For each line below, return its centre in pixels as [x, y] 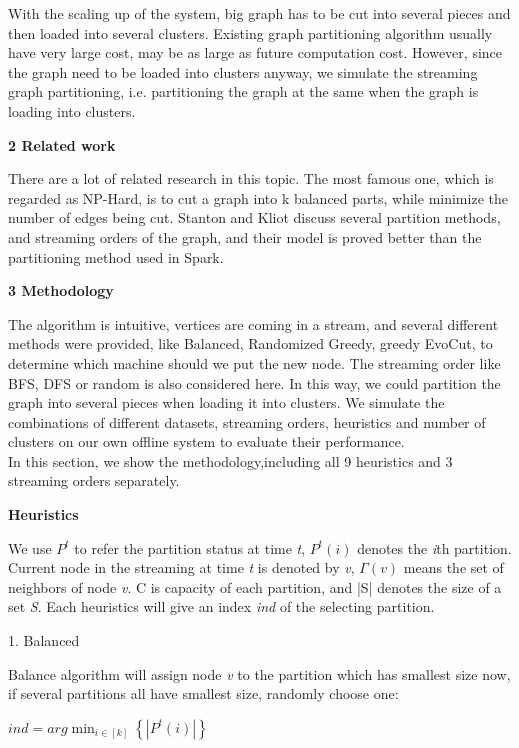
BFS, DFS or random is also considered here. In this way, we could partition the [254, 382]
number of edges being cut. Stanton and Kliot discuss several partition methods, [254, 217]
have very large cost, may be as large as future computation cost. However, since [255, 52]
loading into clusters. [72, 110]
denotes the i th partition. [434, 547]
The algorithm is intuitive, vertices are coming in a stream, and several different [253, 323]
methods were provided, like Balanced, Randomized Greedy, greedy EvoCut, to [250, 343]
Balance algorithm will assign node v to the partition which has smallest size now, [259, 673]
